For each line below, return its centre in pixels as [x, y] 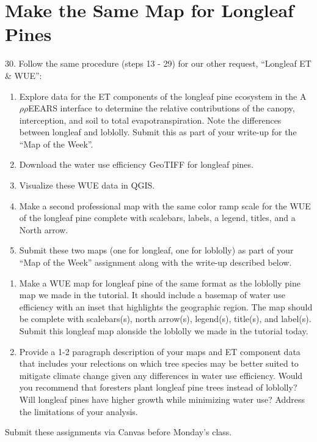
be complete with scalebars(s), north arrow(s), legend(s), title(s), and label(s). [165, 319]
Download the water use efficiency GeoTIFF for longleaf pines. [136, 164]
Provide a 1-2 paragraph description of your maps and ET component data [160, 351]
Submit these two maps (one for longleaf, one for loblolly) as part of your [156, 250]
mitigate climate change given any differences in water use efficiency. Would [161, 375]
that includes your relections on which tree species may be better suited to [159, 363]
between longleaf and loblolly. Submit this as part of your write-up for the [158, 132]
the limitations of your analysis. [78, 411]
